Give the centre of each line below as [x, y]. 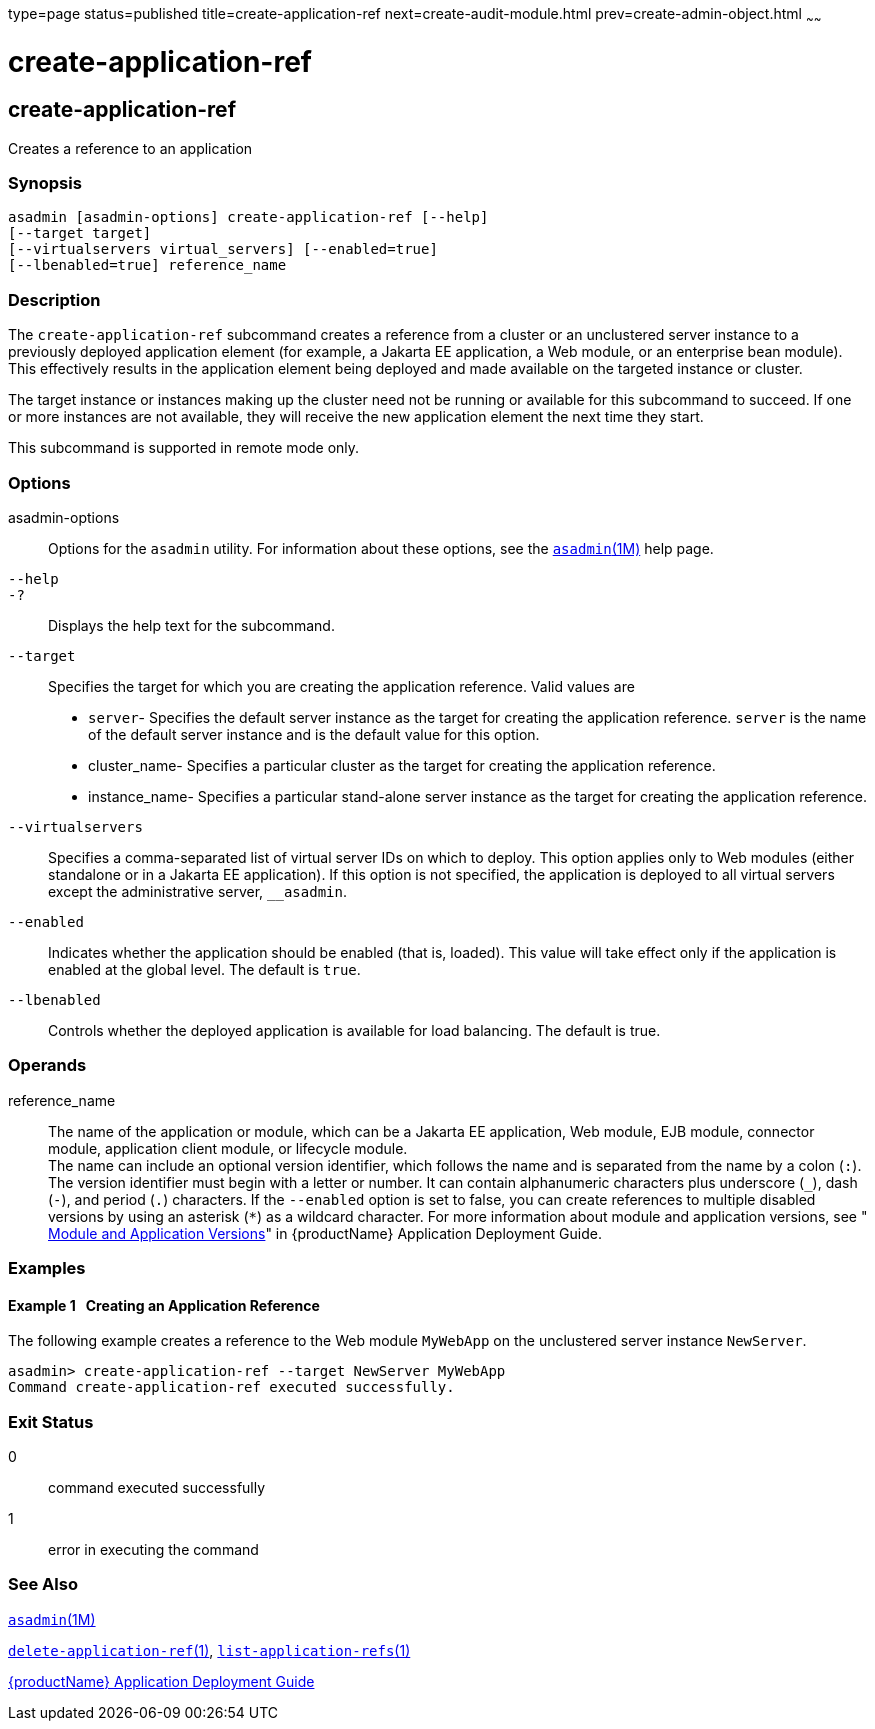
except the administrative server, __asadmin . [197, 891]
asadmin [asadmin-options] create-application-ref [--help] [248, 217]
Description [54, 299]
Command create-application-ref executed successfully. [231, 1387]
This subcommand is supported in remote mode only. [184, 448]
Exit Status [51, 1421]
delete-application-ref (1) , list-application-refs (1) [209, 1650]
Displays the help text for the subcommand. [191, 625]
